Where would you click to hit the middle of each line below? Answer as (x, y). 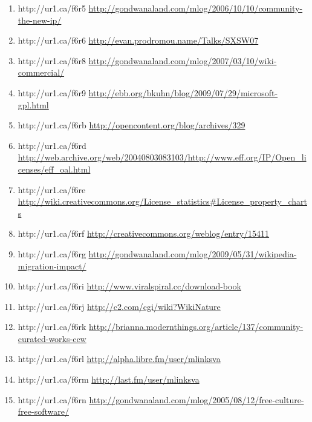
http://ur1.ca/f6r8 (52, 60)
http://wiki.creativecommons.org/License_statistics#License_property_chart (162, 201)
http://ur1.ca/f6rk (52, 327)
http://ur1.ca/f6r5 (52, 8)
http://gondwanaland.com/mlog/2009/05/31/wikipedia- (193, 253)
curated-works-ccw (52, 338)
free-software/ (43, 411)
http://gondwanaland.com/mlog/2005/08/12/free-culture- (197, 399)
